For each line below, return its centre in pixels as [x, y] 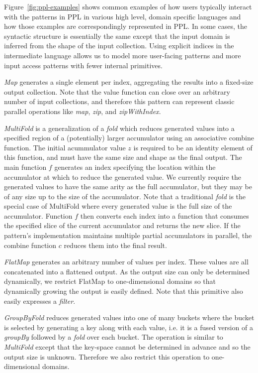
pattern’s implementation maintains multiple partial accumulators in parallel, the [128, 235]
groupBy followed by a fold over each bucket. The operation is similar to [114, 337]
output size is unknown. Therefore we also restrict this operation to [107, 356]
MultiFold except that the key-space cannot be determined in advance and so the [127, 347]
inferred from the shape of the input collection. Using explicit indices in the [119, 46]
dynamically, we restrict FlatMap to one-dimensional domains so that [110, 281]
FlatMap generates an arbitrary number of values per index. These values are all [126, 262]
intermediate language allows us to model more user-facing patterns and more [123, 55]
